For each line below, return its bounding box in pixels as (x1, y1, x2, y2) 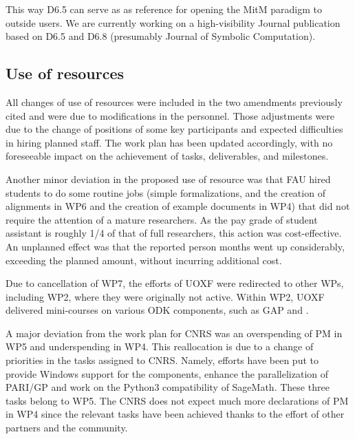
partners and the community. (6, 420, 128, 435)
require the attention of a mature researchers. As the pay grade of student (6, 212, 318, 226)
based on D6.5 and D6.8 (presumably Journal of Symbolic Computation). (6, 29, 316, 43)
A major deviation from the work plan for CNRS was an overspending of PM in (6, 325, 343, 340)
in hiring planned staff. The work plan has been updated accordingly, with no (6, 135, 333, 149)
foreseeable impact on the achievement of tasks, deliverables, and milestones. (6, 149, 329, 163)
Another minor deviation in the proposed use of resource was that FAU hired (6, 171, 331, 186)
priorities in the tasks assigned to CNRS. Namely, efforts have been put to (6, 353, 319, 367)
